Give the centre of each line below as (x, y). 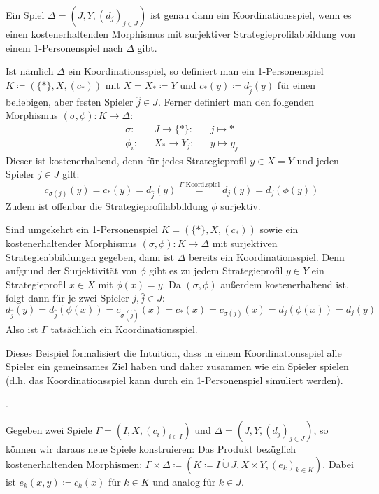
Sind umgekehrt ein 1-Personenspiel (82, 229)
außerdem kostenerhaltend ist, (285, 284)
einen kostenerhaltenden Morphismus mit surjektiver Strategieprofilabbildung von (180, 34)
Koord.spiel (203, 185)
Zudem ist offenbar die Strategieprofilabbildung (107, 205)
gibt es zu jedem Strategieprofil (216, 270)
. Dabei (338, 464)
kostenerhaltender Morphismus (71, 242)
